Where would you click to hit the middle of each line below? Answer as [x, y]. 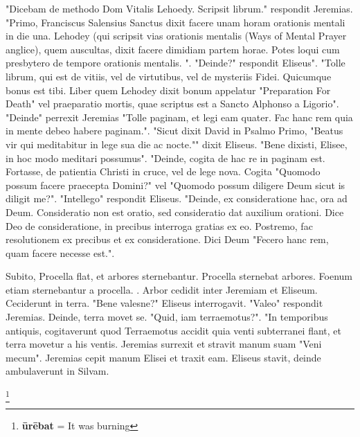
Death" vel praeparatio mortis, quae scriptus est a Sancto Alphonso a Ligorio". [172, 104]
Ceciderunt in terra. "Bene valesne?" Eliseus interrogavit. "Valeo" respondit [164, 303]
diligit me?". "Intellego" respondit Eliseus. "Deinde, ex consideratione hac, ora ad [177, 198]
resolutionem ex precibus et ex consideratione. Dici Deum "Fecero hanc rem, [167, 239]
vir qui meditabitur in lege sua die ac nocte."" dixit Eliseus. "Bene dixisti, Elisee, [177, 144]
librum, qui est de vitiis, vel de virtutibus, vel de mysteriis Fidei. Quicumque [169, 76]
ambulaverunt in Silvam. [57, 371]
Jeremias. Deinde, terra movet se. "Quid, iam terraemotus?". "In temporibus [167, 317]
